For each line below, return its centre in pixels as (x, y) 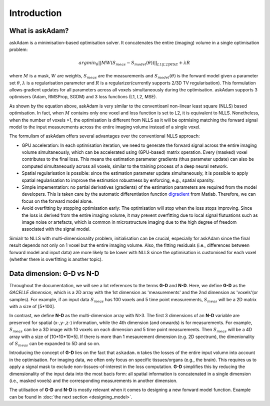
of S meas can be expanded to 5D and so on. (55, 344)
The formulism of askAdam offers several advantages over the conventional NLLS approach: (104, 136)
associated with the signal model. (56, 229)
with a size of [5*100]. (32, 307)
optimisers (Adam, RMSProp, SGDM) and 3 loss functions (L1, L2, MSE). (83, 97)
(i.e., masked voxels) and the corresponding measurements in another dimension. (93, 381)
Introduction (35, 13)
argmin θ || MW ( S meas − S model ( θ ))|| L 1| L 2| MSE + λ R (134, 63)
